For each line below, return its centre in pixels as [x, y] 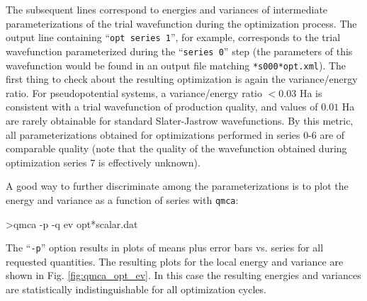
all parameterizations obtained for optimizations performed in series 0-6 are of [175, 134]
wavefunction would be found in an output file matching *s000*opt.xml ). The [176, 65]
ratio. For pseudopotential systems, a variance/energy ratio [134, 92]
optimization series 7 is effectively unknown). [103, 162]
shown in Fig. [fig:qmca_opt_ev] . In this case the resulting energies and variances [183, 275]
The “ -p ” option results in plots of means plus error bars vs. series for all [165, 248]
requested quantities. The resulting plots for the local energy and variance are [175, 261]
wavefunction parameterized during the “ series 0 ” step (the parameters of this [179, 51]
